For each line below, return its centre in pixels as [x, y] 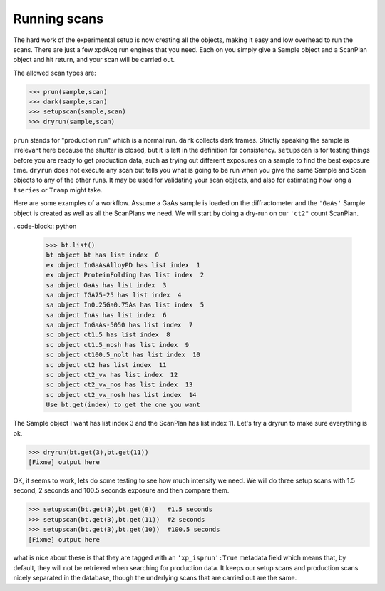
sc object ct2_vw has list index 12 [112, 375]
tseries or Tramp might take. [58, 190]
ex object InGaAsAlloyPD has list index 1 [123, 265]
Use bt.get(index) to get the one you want [123, 405]
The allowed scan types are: [55, 73]
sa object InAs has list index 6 [106, 315]
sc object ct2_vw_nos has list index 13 [119, 385]
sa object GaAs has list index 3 [106, 285]
